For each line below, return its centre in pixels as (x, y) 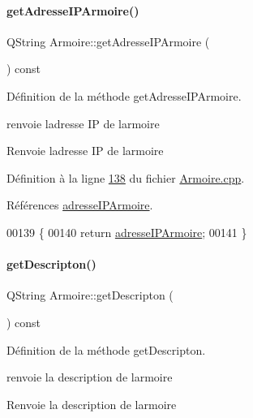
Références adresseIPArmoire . (80, 205)
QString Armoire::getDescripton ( (90, 295)
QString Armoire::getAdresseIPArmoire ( (108, 41)
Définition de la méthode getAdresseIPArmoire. (124, 95)
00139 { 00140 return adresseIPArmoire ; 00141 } (127, 232)
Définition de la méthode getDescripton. (106, 349)
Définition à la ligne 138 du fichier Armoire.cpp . (126, 177)
